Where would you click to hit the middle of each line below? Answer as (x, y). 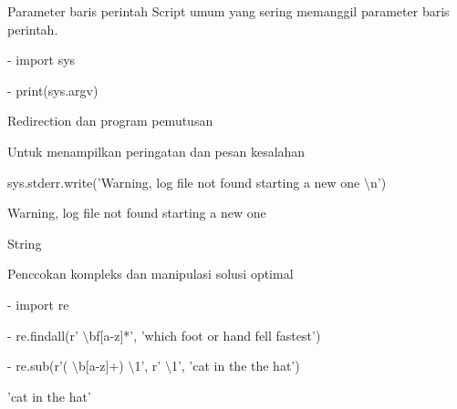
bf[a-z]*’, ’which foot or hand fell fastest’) (205, 335)
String (25, 243)
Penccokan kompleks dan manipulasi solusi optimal (151, 274)
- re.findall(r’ (43, 335)
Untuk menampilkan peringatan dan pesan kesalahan (156, 151)
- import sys (42, 60)
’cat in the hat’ (49, 396)
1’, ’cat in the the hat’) (235, 366)
